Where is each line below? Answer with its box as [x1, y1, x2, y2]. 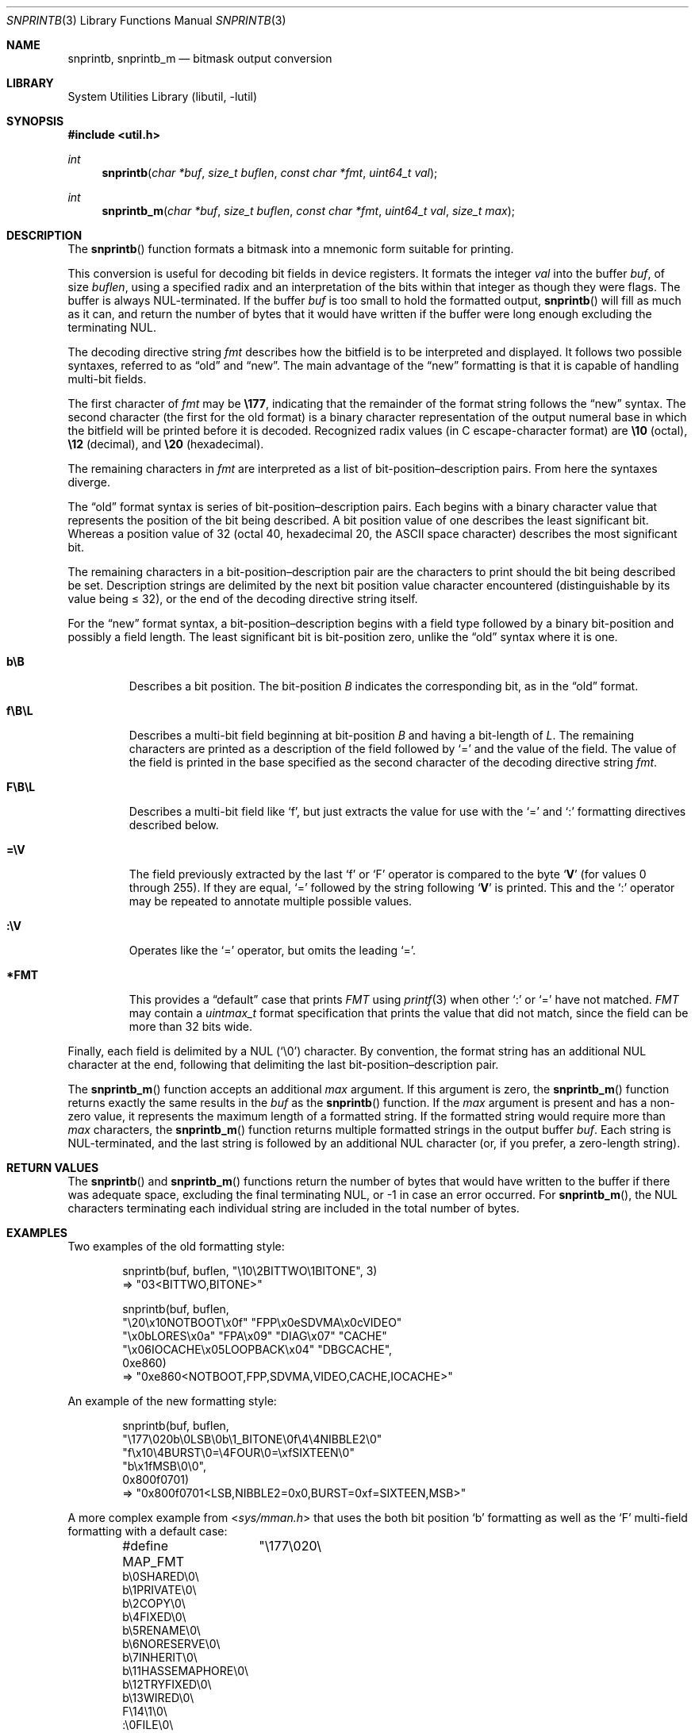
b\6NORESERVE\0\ [122, 1637, 221, 1650]
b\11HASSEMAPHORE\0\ [122, 1664, 249, 1677]
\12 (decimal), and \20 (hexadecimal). [67, 437, 264, 451]
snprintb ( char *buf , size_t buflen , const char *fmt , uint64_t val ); [102, 166, 438, 179]
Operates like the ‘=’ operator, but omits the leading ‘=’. [129, 943, 417, 957]
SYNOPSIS [6, 114, 64, 128]
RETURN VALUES [6, 1161, 99, 1174]
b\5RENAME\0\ [122, 1623, 201, 1637]
